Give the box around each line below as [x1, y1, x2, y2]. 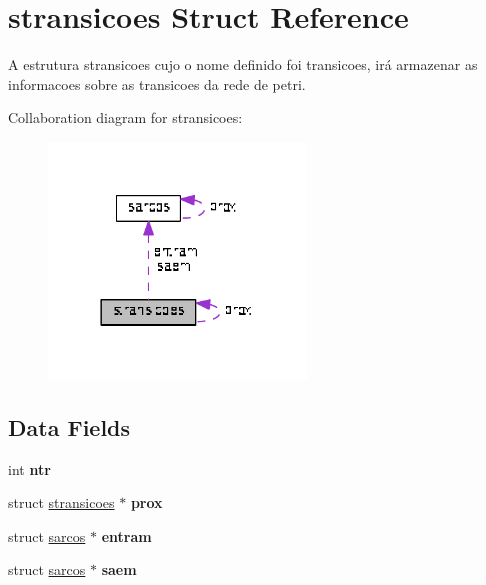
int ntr [8, 458, 51, 479]
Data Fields [8, 411, 131, 442]
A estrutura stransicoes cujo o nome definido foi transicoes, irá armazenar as [8, 54, 478, 75]
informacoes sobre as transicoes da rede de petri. [8, 73, 306, 94]
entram [101, 525, 152, 546]
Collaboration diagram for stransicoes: [8, 107, 243, 128]
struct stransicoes [8, 492, 115, 513]
